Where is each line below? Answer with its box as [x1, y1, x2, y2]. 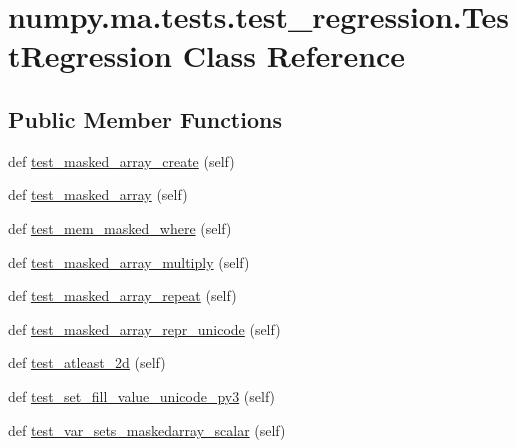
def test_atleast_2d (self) [8, 352, 166, 373]
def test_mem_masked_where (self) [8, 217, 232, 238]
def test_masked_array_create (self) [8, 150, 235, 171]
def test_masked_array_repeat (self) [8, 285, 237, 306]
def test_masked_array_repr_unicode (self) [8, 318, 281, 339]
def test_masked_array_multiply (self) [8, 251, 250, 272]
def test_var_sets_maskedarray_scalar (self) [8, 419, 286, 440]
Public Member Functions [8, 103, 282, 134]
